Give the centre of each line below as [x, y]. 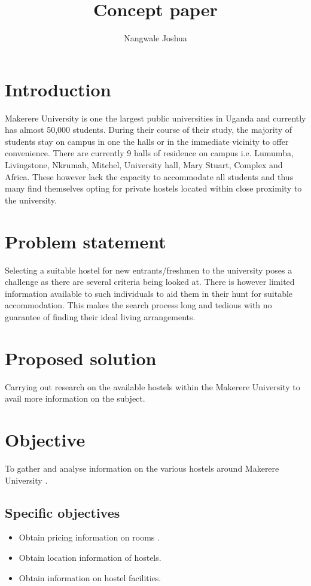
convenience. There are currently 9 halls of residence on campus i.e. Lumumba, [149, 153]
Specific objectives [62, 512]
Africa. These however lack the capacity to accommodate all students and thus [149, 176]
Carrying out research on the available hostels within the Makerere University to [153, 386]
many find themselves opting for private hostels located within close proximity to [153, 188]
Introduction [58, 89]
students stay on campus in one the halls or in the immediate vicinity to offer [147, 141]
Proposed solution [81, 358]
